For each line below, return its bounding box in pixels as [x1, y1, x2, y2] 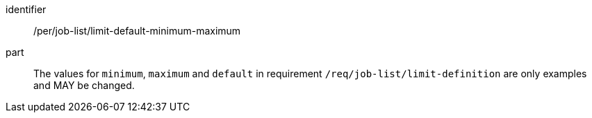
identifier [6, 3, 47, 15]
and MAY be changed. [33, 79, 135, 91]
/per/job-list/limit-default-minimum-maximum [33, 25, 241, 37]
